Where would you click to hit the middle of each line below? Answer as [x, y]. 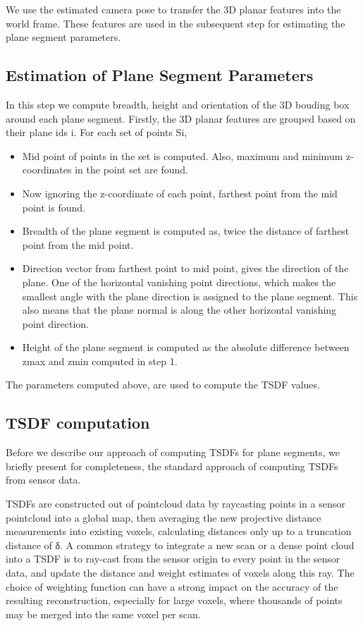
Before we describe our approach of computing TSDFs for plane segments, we [173, 452]
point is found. [54, 207]
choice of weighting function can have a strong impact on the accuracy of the [172, 586]
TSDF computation [78, 423]
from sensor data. [43, 480]
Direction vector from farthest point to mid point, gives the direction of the [185, 268]
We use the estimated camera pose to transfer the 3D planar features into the [173, 9]
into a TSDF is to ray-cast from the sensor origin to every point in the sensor [173, 559]
